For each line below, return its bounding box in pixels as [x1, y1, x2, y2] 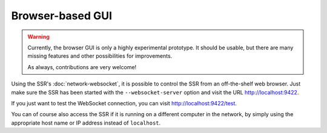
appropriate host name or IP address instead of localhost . [11, 119, 161, 126]
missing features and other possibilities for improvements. [27, 52, 173, 60]
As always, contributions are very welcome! [27, 63, 137, 70]
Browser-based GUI [11, 9, 112, 22]
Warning [27, 33, 50, 40]
